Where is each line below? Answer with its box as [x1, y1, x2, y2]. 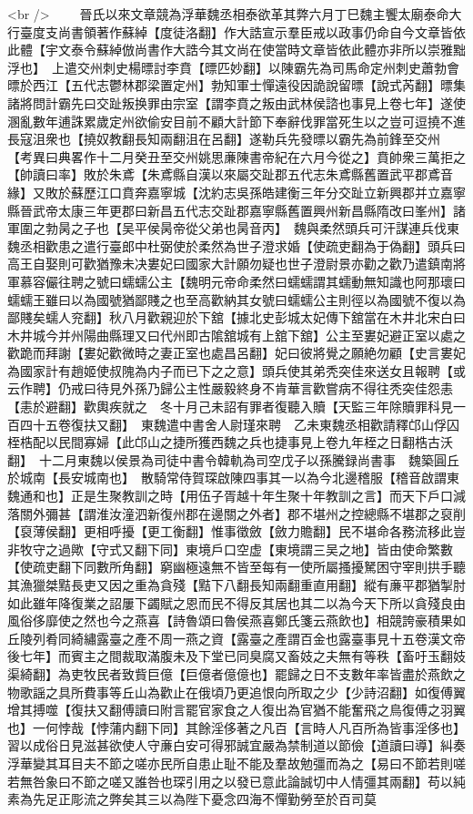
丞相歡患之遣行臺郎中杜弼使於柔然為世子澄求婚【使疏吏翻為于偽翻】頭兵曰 [19, 236, 466, 255]
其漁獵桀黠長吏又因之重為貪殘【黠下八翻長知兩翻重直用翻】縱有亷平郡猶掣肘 [7, 575, 466, 594]
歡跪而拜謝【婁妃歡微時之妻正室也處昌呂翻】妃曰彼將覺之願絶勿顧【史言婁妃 [7, 343, 466, 362]
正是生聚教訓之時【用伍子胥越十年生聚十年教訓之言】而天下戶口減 [70, 486, 466, 505]
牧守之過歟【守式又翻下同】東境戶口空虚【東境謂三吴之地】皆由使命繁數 [19, 539, 453, 558]
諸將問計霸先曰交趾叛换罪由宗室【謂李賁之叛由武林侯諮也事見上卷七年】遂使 [7, 93, 466, 112]
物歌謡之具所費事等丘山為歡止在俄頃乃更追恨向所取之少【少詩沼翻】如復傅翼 [7, 682, 466, 701]
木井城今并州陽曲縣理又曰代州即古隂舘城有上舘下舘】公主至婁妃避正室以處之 [7, 325, 466, 344]
